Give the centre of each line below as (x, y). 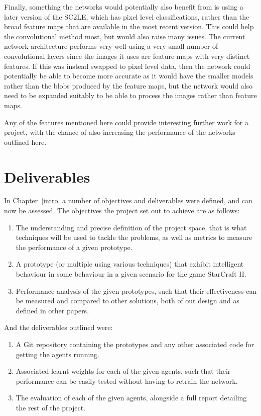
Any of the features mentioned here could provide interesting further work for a (126, 122)
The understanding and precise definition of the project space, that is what (131, 227)
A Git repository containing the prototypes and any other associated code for (135, 344)
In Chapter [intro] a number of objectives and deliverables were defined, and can (128, 200)
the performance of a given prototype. (74, 247)
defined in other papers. (52, 310)
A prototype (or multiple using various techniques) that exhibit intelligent (130, 264)
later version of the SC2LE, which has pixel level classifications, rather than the (127, 16)
